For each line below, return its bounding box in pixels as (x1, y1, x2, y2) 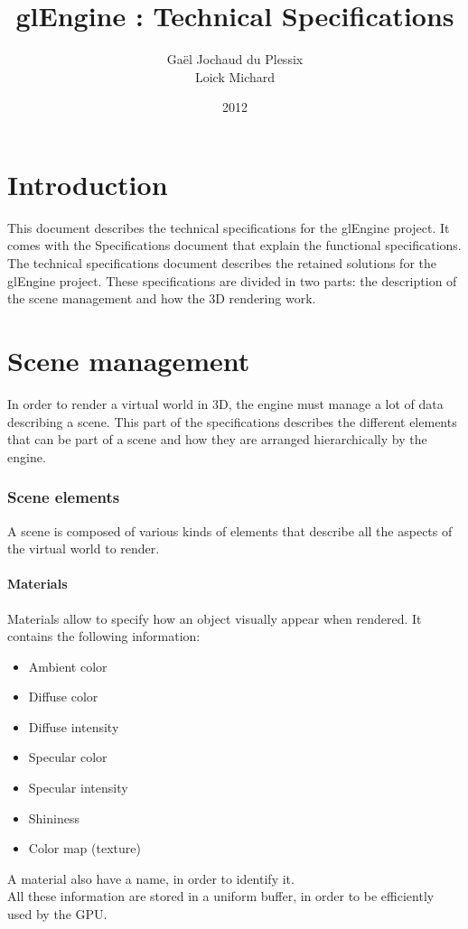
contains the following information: (7, 627, 201, 646)
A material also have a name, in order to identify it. (7, 869, 295, 887)
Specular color (28, 748, 108, 766)
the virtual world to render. (7, 539, 160, 558)
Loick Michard (194, 67, 276, 86)
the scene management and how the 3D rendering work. (7, 289, 316, 308)
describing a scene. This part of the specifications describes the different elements (7, 412, 457, 431)
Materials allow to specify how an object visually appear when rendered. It (7, 608, 422, 627)
